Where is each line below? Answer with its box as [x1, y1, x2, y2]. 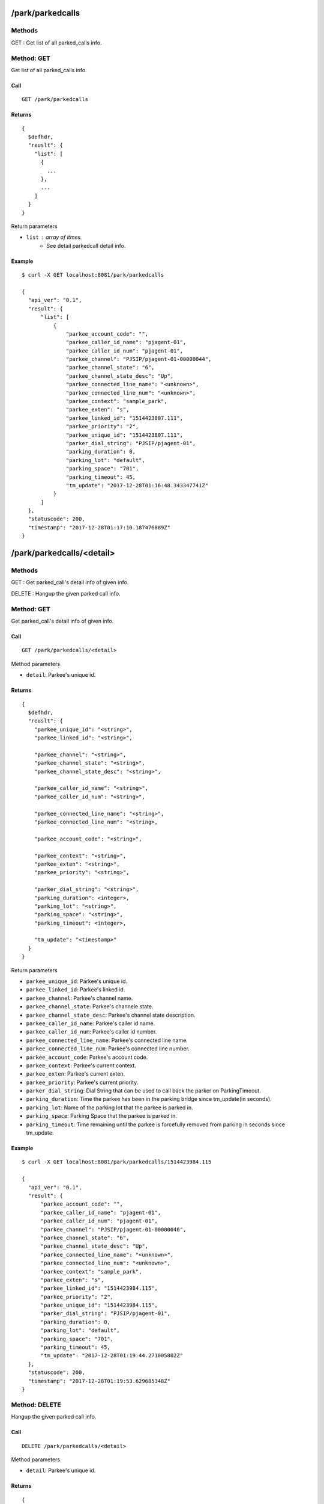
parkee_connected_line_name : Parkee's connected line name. [26, 1037, 188, 1044]
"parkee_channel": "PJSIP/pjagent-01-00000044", [66, 356, 212, 363]
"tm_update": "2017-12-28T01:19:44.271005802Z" [40, 1352, 183, 1359]
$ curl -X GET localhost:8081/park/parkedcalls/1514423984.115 [22, 1159, 212, 1165]
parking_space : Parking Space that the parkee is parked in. [26, 1112, 177, 1120]
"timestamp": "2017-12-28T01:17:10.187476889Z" [28, 524, 171, 531]
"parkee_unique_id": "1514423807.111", [66, 431, 183, 439]
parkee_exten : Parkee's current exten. [26, 1070, 125, 1077]
